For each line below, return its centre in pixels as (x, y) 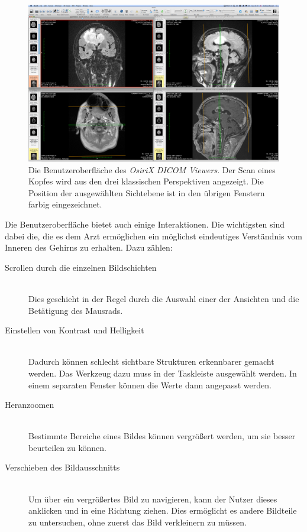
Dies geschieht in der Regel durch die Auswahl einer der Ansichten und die (164, 298)
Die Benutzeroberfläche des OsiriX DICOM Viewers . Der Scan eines (152, 169)
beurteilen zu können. (67, 447)
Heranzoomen (30, 405)
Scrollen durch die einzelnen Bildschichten (81, 267)
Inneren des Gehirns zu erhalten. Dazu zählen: (89, 247)
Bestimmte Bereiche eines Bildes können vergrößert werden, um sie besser (162, 436)
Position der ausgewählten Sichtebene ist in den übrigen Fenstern (147, 192)
